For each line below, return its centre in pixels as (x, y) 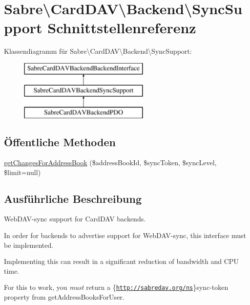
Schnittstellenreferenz (122, 28)
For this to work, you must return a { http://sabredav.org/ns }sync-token (116, 287)
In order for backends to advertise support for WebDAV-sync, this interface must (125, 235)
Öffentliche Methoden (60, 142)
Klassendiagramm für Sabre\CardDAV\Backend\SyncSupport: (98, 51)
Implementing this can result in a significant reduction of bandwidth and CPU (121, 261)
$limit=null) (22, 172)
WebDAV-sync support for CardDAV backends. (75, 219)
